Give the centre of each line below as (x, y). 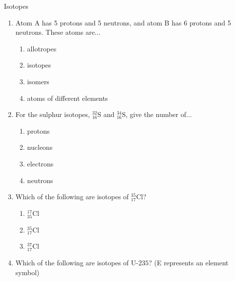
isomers (38, 81)
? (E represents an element (189, 263)
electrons (40, 163)
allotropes (42, 48)
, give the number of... (159, 114)
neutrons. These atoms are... (58, 32)
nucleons (40, 147)
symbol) (27, 272)
